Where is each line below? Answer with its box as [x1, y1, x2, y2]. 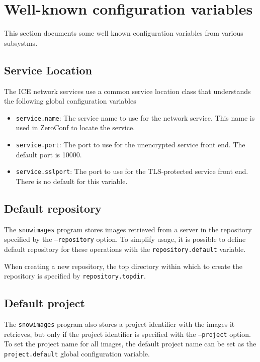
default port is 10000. [16, 149, 82, 159]
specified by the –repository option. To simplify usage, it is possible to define [4, 234, 246, 244]
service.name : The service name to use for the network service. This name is [16, 112, 255, 123]
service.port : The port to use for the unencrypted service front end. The [16, 139, 245, 149]
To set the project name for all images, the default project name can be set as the [4, 338, 256, 349]
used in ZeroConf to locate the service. [16, 122, 135, 133]
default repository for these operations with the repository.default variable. [4, 243, 246, 254]
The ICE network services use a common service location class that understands [4, 85, 251, 96]
